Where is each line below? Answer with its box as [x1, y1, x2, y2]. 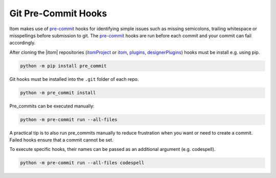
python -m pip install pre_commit [20, 63, 107, 69]
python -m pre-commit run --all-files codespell [20, 160, 145, 166]
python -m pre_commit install [20, 90, 96, 96]
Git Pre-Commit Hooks [9, 8, 107, 19]
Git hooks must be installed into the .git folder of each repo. [9, 76, 139, 82]
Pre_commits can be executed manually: [9, 103, 95, 109]
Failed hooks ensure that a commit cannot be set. [9, 137, 113, 143]
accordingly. [9, 40, 36, 46]
